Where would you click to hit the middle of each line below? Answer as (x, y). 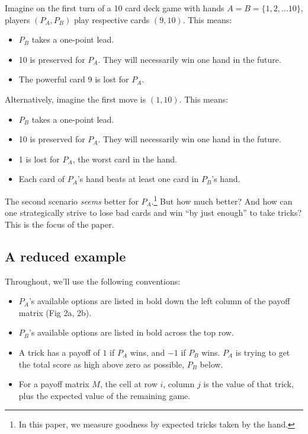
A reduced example (65, 256)
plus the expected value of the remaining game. (105, 395)
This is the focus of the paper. (60, 224)
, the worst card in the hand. (125, 159)
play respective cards (112, 19)
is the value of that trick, (248, 384)
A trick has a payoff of (59, 352)
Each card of (42, 179)
